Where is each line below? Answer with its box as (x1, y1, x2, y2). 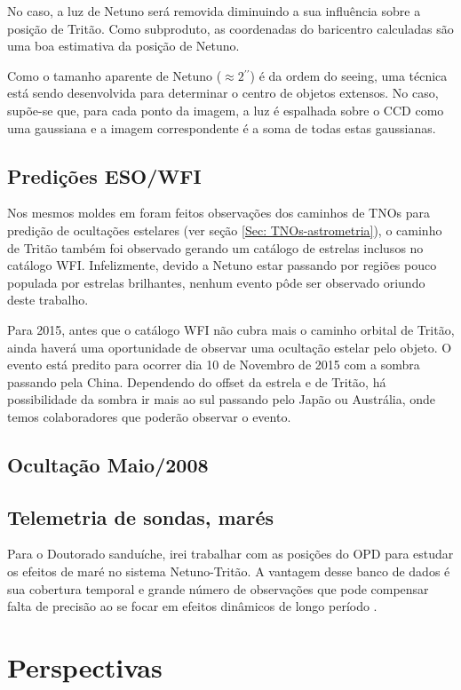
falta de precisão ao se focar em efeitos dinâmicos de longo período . (7, 597, 378, 615)
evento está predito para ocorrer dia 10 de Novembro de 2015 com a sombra (7, 355, 420, 374)
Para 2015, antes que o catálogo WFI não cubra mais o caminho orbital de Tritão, (7, 320, 455, 338)
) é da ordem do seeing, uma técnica (250, 66, 448, 84)
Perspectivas (7, 649, 163, 686)
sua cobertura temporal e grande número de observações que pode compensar (7, 579, 429, 598)
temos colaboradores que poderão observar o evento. (7, 407, 291, 425)
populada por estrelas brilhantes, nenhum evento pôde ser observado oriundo (7, 273, 425, 291)
